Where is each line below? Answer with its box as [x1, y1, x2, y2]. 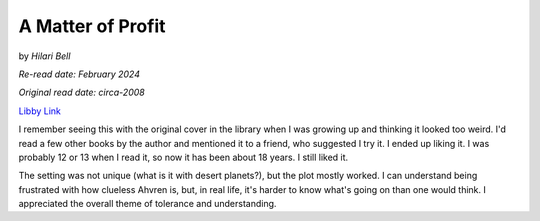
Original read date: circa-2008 [18, 86, 145, 99]
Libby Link [18, 105, 62, 117]
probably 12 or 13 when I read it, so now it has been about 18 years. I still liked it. [18, 151, 349, 163]
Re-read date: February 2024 [18, 68, 140, 80]
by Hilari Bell [18, 50, 71, 62]
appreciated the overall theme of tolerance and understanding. [18, 198, 277, 210]
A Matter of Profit [18, 15, 166, 37]
